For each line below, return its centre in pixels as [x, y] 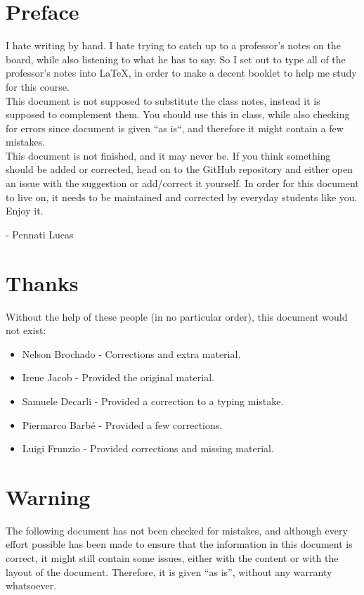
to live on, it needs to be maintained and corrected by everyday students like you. [182, 197]
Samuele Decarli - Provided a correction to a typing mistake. [153, 401]
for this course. [38, 86]
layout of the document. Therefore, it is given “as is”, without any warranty [169, 571]
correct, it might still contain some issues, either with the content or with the [172, 558]
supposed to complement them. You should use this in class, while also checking [178, 114]
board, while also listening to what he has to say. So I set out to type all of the [176, 59]
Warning [48, 496]
